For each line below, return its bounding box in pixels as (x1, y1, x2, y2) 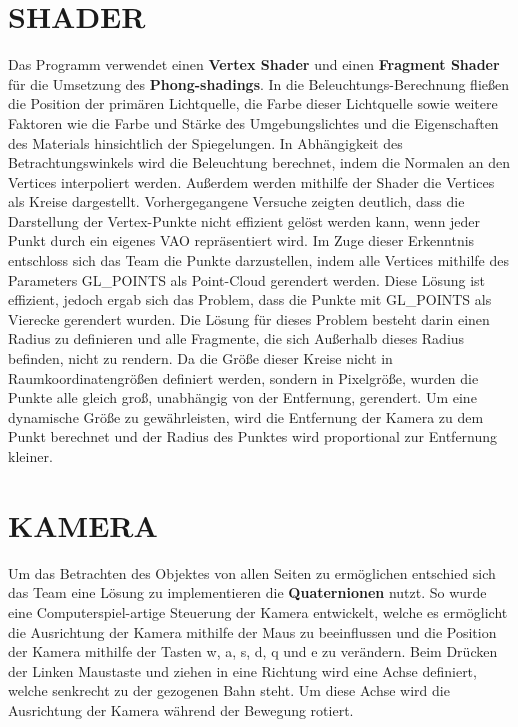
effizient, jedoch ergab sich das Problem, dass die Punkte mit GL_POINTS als (8, 289, 492, 310)
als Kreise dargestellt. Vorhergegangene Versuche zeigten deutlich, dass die (8, 191, 465, 212)
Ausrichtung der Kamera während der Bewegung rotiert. (8, 699, 354, 720)
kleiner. (8, 446, 53, 466)
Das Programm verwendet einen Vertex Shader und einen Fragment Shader (8, 54, 500, 75)
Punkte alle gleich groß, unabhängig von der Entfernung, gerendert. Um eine (8, 387, 477, 408)
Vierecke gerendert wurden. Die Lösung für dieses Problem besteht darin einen (8, 308, 490, 329)
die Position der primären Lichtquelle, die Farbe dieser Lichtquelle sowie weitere (8, 93, 498, 114)
